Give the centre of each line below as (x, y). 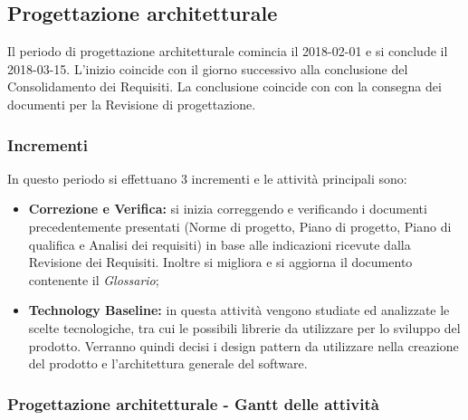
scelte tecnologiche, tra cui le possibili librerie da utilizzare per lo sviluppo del (244, 327)
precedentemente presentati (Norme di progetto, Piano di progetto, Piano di (240, 226)
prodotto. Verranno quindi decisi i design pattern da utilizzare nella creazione (244, 345)
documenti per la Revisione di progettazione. (132, 104)
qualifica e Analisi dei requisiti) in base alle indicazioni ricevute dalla (220, 244)
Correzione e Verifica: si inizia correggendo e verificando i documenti (228, 209)
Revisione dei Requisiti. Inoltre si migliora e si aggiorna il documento (220, 262)
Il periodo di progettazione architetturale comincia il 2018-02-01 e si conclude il (228, 51)
